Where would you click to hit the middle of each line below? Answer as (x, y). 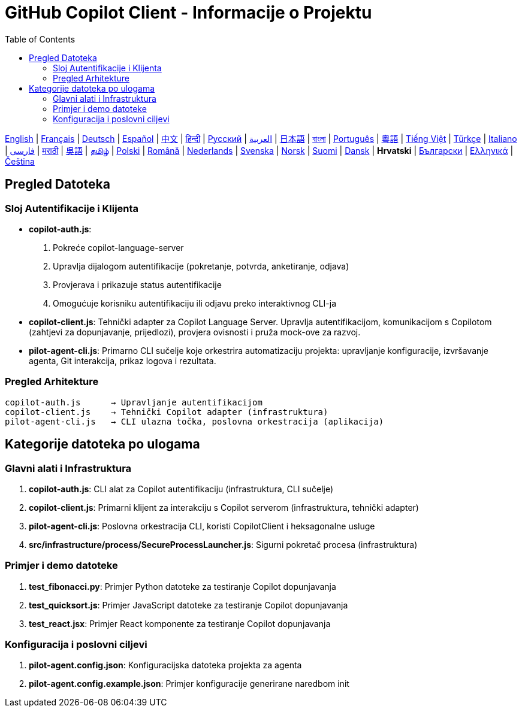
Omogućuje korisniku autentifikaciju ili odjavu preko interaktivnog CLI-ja (194, 303)
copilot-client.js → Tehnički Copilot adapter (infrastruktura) (167, 412)
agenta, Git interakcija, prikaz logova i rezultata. (123, 360)
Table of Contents (40, 39)
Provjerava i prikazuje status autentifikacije (137, 284)
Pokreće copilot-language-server (118, 247)
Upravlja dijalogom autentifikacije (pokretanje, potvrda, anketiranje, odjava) (201, 266)
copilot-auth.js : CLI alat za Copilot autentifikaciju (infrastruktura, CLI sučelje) (181, 489)
